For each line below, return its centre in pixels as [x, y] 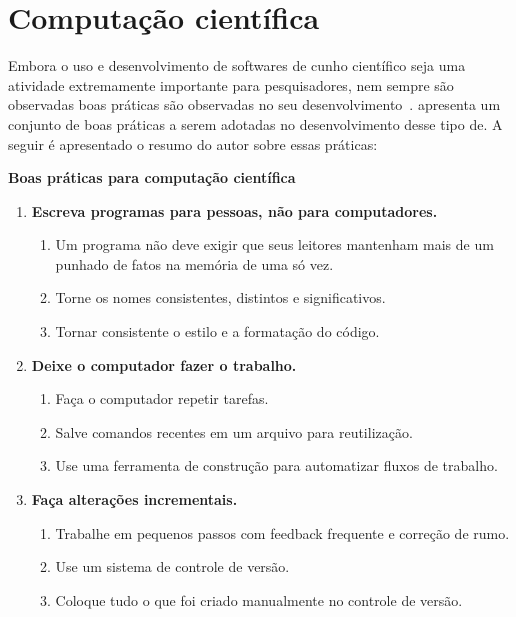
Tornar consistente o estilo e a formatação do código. [217, 331]
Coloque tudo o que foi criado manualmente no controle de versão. [259, 599]
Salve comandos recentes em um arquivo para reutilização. [234, 431]
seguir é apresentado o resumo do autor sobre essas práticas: [193, 143]
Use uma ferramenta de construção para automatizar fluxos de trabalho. [276, 465]
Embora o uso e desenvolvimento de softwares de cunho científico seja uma [237, 65]
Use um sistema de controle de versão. [172, 566]
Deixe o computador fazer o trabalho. [164, 364]
